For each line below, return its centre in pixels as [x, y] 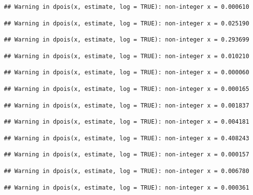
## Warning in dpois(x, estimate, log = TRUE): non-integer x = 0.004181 [127, 122]
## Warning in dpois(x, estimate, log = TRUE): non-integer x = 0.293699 [127, 40]
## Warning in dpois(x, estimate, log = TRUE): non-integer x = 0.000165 [127, 89]
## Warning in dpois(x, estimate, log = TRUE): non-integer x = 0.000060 [127, 73]
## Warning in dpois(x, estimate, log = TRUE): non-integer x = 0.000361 [127, 187]
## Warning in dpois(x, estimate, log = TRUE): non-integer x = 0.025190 [127, 23]
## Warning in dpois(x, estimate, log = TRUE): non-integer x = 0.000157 [127, 155]
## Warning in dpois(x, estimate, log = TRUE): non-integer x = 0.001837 [127, 105]
